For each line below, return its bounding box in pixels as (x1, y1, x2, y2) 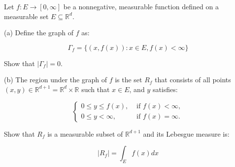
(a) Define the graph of (4, 27, 74, 38)
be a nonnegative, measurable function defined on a (63, 1, 219, 11)
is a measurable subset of (47, 128, 123, 139)
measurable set (4, 11, 49, 21)
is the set (115, 74, 142, 85)
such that (81, 84, 110, 94)
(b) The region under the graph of (4, 74, 107, 85)
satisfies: (152, 84, 178, 94)
